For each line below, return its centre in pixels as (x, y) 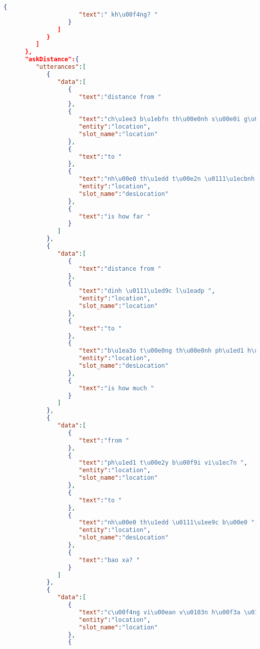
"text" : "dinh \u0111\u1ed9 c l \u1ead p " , (147, 291)
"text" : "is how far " (115, 216)
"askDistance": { (52, 60)
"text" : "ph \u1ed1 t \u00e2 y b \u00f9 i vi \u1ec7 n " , (163, 463)
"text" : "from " (104, 440)
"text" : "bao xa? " (109, 560)
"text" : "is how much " (116, 388)
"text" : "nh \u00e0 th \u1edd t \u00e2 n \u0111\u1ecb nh (167, 179)
